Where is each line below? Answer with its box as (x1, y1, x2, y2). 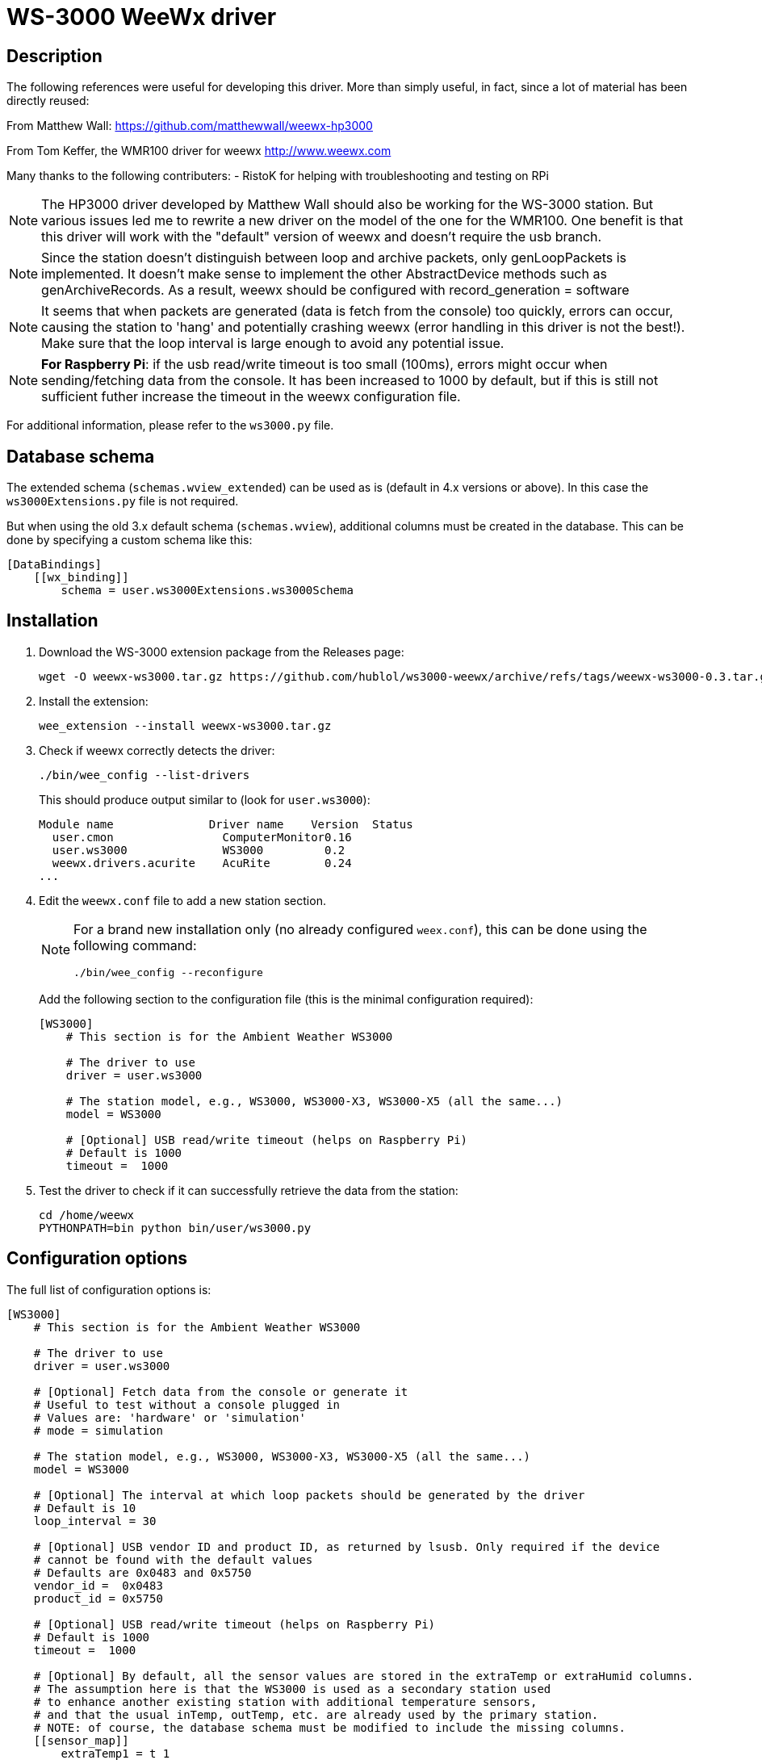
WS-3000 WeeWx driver (6, 3, 277, 31)
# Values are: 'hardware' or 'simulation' (33, 1410, 306, 1424)
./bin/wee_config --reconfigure (73, 966, 263, 978)
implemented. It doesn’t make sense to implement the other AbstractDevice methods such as (41, 266, 607, 283)
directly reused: (6, 94, 90, 108)
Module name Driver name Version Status (39, 817, 413, 831)
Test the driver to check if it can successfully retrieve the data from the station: (39, 1183, 458, 1197)
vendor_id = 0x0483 (33, 1578, 163, 1592)
